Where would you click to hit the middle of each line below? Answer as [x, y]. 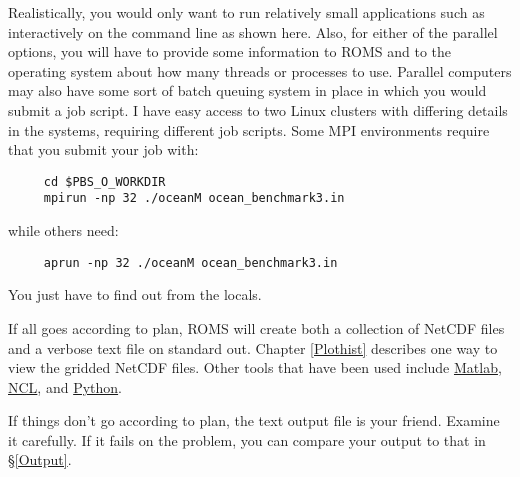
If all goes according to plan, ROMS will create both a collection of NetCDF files [256, 327]
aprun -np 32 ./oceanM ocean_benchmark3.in [190, 262]
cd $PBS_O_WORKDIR [104, 181]
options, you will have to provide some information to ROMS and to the [230, 51]
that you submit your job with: [103, 149]
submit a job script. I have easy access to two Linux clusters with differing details [258, 109]
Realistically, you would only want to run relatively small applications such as [246, 12]
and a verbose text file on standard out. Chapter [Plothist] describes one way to [253, 347]
